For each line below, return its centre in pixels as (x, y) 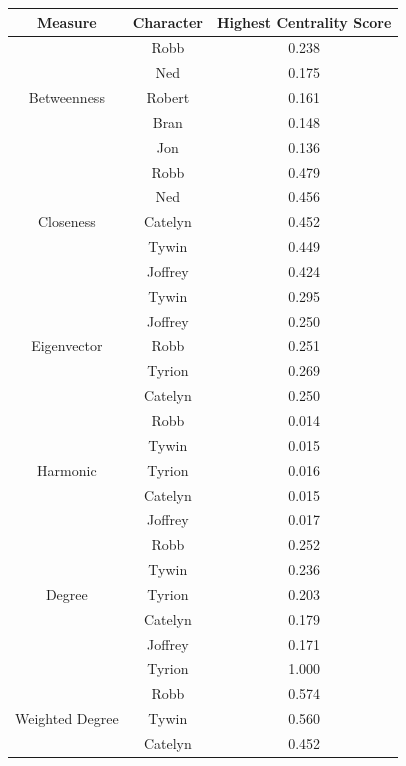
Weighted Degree (67, 718)
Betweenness (66, 97)
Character (167, 21)
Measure (66, 21)
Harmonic (67, 469)
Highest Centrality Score (304, 21)
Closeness (66, 221)
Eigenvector (67, 345)
